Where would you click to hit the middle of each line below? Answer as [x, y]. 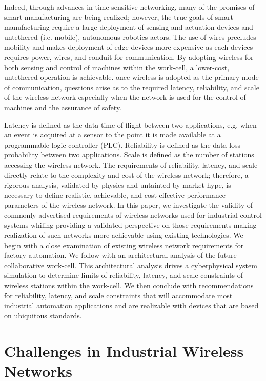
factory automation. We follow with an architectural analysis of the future [120, 255]
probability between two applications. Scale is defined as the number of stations [129, 155]
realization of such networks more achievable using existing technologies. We [124, 235]
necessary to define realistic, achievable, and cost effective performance [115, 195]
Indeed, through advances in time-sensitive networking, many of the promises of [129, 7]
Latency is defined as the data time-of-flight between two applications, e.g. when [130, 124]
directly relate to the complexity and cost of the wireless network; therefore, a [126, 175]
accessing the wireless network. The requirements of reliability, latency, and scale [131, 164]
